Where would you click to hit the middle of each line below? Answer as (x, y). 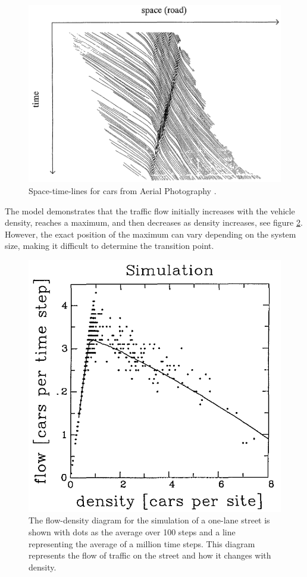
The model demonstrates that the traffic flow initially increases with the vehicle (150, 210)
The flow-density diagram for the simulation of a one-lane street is (149, 520)
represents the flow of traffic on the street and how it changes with (150, 555)
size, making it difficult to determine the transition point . (109, 246)
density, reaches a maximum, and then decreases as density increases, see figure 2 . (154, 222)
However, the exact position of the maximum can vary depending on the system (151, 234)
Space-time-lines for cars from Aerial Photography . (123, 190)
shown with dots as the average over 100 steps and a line (132, 531)
